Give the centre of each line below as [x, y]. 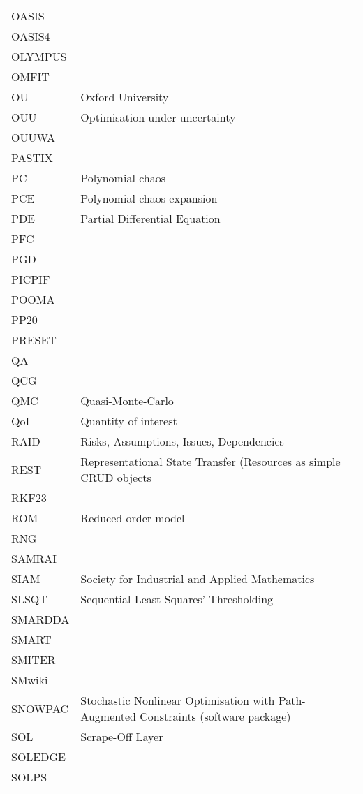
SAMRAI [34, 558]
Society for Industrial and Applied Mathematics [198, 579]
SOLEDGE [38, 757]
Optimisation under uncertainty [158, 117]
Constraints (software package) [215, 716]
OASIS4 [31, 36]
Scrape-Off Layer [122, 736]
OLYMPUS [39, 56]
